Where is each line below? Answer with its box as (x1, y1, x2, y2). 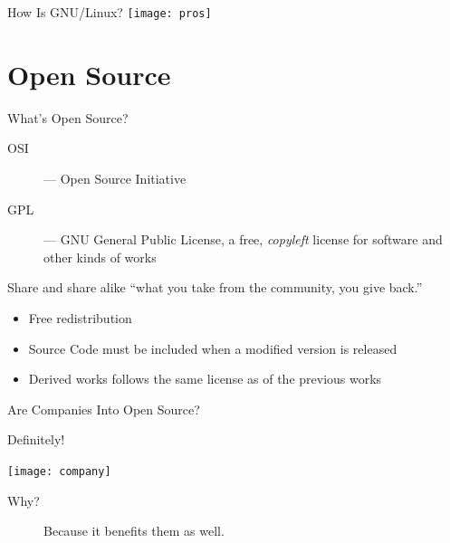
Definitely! (7, 430, 65, 449)
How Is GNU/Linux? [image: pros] (7, 3, 212, 21)
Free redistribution (28, 308, 132, 327)
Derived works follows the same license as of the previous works (28, 369, 382, 388)
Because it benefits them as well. (43, 521, 225, 540)
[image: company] (7, 464, 111, 478)
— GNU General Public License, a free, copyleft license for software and (43, 230, 443, 249)
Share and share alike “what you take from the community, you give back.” (7, 278, 423, 297)
